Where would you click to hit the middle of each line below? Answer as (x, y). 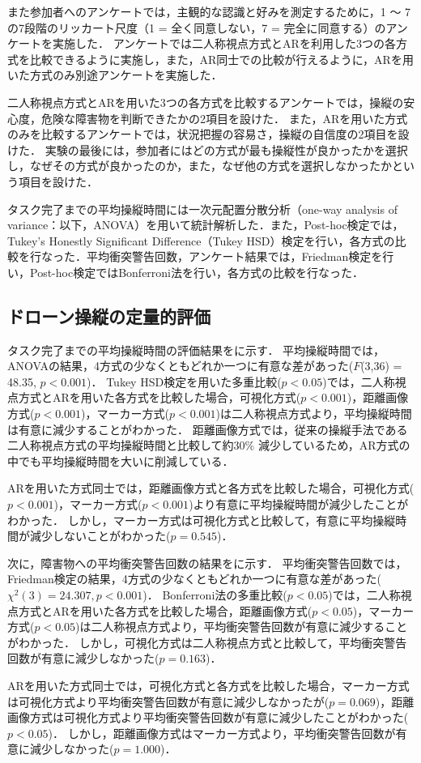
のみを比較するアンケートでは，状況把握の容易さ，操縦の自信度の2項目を (203, 134)
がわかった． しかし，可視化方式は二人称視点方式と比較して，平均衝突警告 (207, 642)
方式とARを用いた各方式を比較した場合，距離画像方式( (165, 610)
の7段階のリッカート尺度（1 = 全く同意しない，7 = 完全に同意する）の (197, 27)
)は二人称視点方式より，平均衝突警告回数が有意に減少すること (242, 627)
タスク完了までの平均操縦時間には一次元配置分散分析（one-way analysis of (202, 209)
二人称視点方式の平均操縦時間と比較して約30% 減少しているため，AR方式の (209, 445)
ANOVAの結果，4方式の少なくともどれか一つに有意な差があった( (181, 366)
